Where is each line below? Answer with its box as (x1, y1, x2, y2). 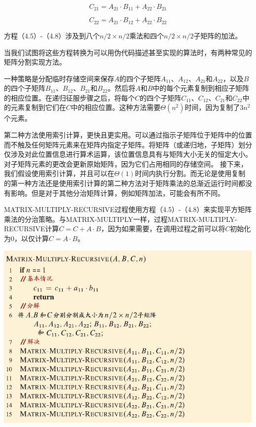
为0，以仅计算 (4, 233, 49, 243)
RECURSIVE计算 (4, 223, 59, 234)
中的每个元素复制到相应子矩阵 (153, 83, 250, 93)
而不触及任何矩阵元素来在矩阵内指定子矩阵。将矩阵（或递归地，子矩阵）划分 (4, 139, 252, 149)
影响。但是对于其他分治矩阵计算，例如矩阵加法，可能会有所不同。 (10, 187, 224, 198)
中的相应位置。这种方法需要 (71, 102, 161, 112)
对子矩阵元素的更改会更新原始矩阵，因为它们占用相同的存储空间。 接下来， (4, 158, 248, 169)
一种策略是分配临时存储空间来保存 (4, 73, 114, 83)
